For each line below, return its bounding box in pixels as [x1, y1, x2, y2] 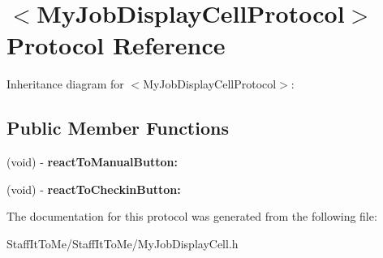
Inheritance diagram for [6, 75, 124, 92]
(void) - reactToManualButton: [6, 153, 178, 170]
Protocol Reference [6, 28, 226, 62]
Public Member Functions [6, 115, 229, 140]
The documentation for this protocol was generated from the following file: [6, 208, 377, 225]
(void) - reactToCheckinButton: [6, 180, 181, 197]
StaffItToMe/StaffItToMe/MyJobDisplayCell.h [6, 234, 239, 252]
